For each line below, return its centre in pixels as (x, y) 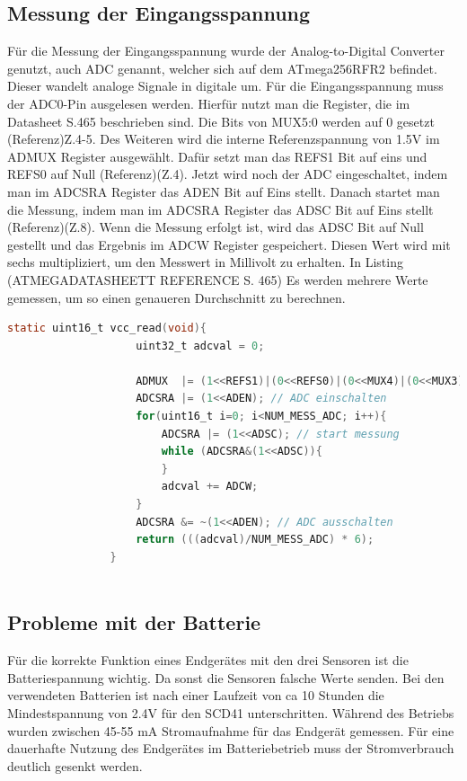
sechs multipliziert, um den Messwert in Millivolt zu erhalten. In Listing (205, 262)
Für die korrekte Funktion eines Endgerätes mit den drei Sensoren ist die (208, 660)
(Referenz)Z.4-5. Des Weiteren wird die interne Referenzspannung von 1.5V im (224, 139)
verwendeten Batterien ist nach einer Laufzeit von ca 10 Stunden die (196, 695)
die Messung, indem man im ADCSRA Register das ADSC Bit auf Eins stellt (220, 209)
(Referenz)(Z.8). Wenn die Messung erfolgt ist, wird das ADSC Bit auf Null (216, 227)
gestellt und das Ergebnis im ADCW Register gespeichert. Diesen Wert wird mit (229, 244)
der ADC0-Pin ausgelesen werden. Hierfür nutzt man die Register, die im (209, 103)
